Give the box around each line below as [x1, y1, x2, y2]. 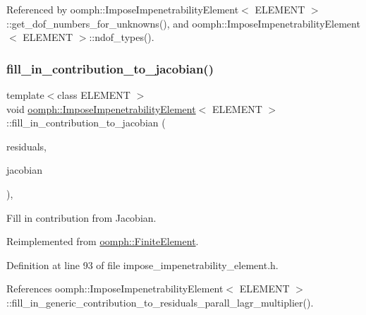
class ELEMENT [57, 88, 130, 102]
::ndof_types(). [89, 30, 154, 44]
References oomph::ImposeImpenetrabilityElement [6, 281, 224, 296]
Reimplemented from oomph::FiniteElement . [6, 234, 199, 249]
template [6, 88, 44, 102]
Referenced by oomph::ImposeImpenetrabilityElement [6, 2, 239, 16]
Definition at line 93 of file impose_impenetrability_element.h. [6, 257, 279, 272]
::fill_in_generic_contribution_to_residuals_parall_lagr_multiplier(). [6, 295, 314, 309]
